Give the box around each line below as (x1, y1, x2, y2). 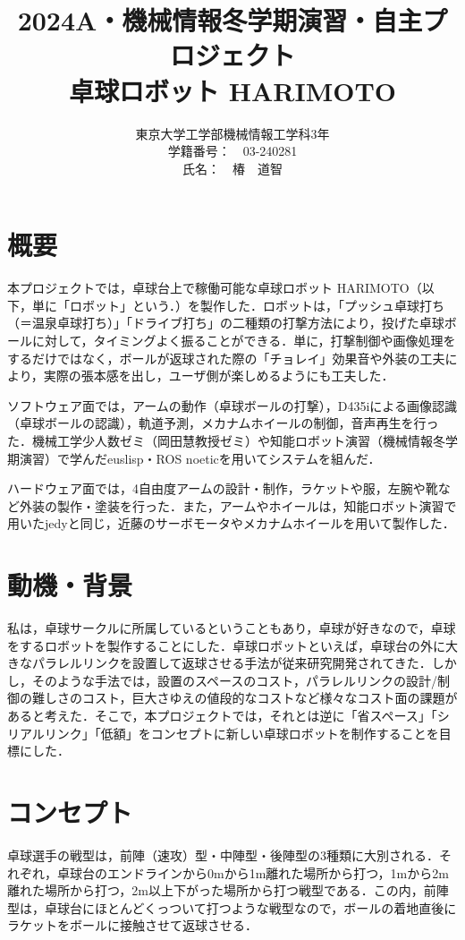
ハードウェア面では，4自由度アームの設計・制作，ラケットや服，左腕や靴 (7, 479, 438, 498)
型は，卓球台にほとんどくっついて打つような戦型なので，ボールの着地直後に (7, 898, 457, 917)
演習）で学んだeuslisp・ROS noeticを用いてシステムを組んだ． (19, 449, 381, 467)
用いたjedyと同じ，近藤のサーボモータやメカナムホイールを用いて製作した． (7, 514, 455, 533)
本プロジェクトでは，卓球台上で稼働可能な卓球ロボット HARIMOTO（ (7, 278, 422, 297)
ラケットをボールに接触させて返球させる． (7, 916, 258, 935)
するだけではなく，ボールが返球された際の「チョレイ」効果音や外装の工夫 (7, 348, 445, 367)
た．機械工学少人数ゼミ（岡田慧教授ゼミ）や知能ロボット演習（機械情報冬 (7, 431, 445, 449)
